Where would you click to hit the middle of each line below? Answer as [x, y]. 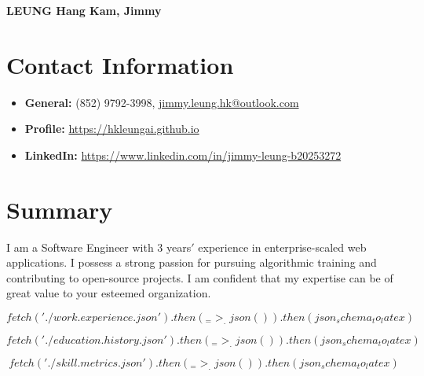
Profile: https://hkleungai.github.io [112, 129]
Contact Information [120, 64]
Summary [60, 209]
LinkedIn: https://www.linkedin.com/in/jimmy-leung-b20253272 [183, 155]
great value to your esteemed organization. [109, 293]
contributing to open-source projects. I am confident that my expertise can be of [200, 277]
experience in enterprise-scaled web [282, 247]
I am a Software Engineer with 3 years [99, 247]
